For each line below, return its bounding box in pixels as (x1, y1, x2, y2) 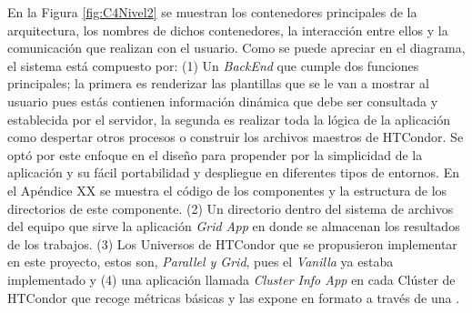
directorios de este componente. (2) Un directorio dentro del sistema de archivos (7, 198, 454, 217)
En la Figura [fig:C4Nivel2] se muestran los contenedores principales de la (7, 3, 417, 21)
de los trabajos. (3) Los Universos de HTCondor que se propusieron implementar (7, 234, 457, 253)
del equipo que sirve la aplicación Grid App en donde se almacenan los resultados (7, 217, 460, 236)
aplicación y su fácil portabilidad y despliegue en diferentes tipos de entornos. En (7, 163, 459, 182)
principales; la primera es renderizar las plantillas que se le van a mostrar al (7, 74, 429, 93)
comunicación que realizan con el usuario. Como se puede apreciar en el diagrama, (7, 38, 466, 57)
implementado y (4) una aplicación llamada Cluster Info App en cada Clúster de (7, 269, 456, 288)
